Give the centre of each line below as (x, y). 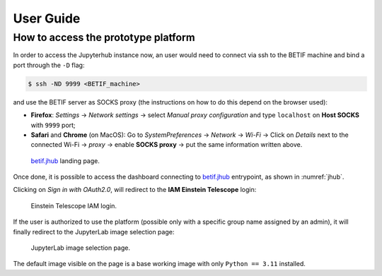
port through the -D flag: (49, 65)
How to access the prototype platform (104, 37)
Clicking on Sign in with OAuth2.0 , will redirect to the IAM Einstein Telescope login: (135, 190)
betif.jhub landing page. (65, 161)
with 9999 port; (53, 125)
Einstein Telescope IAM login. (74, 205)
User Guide (47, 18)
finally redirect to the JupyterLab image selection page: (94, 232)
